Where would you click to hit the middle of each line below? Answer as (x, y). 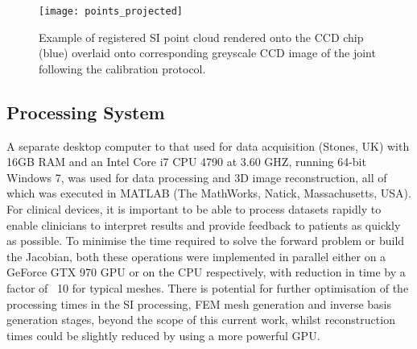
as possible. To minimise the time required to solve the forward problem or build (206, 241)
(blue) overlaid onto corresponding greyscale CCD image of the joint (207, 53)
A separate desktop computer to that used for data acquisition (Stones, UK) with (208, 145)
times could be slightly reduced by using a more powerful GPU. (163, 335)
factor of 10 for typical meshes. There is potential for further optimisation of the (208, 287)
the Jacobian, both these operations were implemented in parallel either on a (196, 256)
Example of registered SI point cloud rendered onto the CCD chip (201, 37)
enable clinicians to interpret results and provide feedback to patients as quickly (204, 224)
